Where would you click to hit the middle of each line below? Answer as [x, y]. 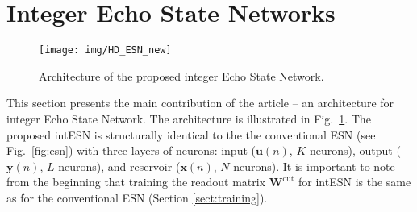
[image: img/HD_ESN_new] [105, 50]
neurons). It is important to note [314, 166]
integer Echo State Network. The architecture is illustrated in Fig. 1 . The [189, 118]
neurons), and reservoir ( [119, 166]
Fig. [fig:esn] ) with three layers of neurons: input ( [131, 150]
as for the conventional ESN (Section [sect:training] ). [137, 197]
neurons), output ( [355, 150]
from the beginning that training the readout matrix [136, 182]
